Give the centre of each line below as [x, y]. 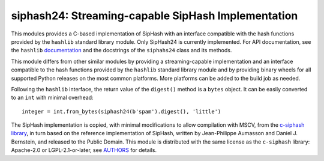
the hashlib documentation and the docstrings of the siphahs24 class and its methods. [121, 50]
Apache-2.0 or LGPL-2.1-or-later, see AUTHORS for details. [84, 150]
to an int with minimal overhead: [52, 98]
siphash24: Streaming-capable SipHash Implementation [154, 16]
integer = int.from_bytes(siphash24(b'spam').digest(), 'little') [121, 111]
